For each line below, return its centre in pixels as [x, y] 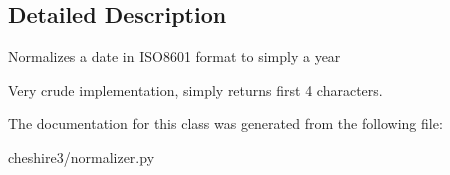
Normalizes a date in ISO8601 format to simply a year [174, 56]
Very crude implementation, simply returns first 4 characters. [195, 89]
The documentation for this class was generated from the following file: [225, 123]
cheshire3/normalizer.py [81, 156]
